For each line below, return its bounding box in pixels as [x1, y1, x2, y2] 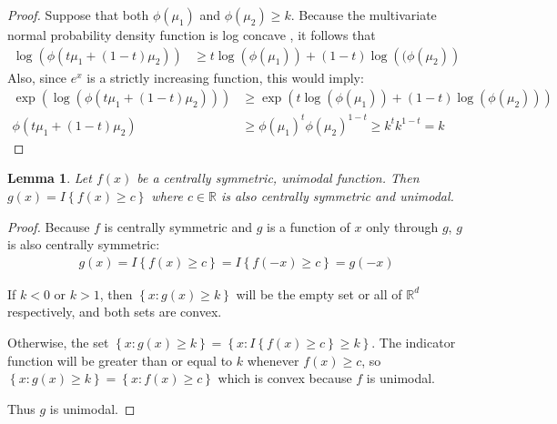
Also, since [7, 67, 67, 86]
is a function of [267, 217, 350, 236]
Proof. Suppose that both [7, 5, 149, 24]
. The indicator [371, 332, 456, 351]
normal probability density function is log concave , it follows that [7, 25, 376, 44]
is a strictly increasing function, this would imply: [86, 67, 364, 86]
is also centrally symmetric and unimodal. [221, 186, 454, 205]
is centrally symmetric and [104, 217, 253, 236]
